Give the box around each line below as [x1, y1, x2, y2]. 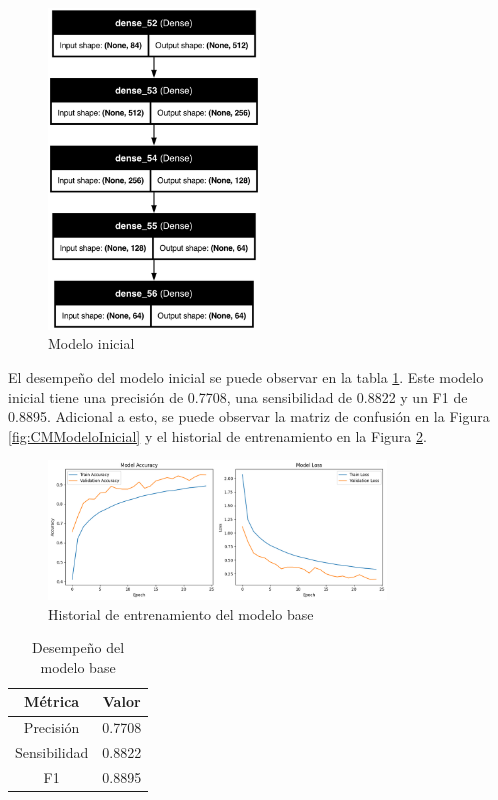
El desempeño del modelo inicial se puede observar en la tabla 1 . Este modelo [8, 366, 484, 387]
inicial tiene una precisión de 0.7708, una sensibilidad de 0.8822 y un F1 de [8, 386, 468, 407]
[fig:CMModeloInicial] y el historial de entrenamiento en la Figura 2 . [8, 425, 427, 446]
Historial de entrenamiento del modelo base [48, 603, 314, 624]
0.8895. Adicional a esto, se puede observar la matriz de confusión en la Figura [8, 406, 490, 427]
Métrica [24, 691, 80, 712]
